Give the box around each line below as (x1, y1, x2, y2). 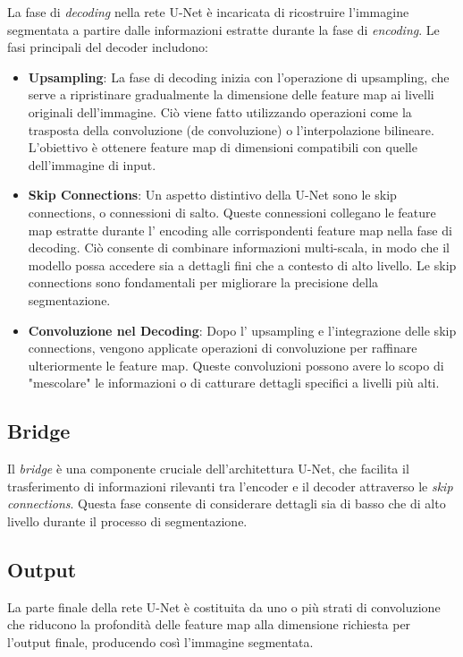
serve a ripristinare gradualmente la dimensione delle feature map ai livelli (28, 85, 434, 104)
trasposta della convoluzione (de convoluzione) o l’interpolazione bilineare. (28, 120, 434, 139)
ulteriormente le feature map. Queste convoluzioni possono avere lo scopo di (28, 355, 444, 374)
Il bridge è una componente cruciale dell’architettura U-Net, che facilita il (7, 459, 409, 478)
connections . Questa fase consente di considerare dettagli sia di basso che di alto (7, 494, 446, 513)
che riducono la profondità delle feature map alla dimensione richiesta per (7, 615, 411, 634)
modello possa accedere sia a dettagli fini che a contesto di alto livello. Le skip (28, 255, 457, 274)
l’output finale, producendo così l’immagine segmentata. (7, 632, 314, 651)
